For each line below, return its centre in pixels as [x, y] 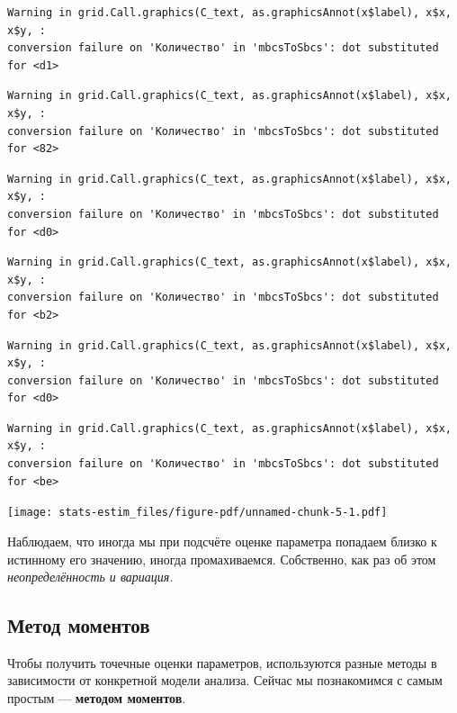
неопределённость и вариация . [90, 577]
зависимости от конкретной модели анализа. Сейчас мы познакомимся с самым [225, 680]
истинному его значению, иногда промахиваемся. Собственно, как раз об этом [222, 559]
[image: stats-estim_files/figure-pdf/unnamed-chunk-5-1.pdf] [197, 513]
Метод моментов [79, 625]
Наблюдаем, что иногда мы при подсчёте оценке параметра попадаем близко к [222, 541]
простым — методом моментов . [97, 698]
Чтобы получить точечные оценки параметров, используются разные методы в [222, 662]
